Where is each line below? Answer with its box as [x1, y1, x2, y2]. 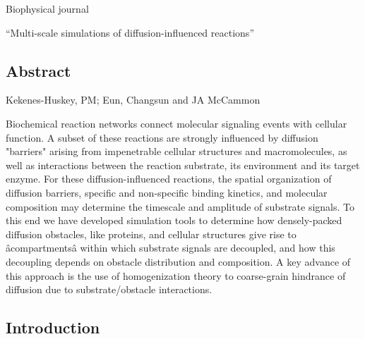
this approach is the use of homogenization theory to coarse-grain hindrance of [6, 268, 346, 283]
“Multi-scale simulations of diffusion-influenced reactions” [6, 25, 254, 39]
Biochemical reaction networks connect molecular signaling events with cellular [6, 116, 347, 130]
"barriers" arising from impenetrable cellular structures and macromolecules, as [6, 144, 347, 159]
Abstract [6, 59, 71, 81]
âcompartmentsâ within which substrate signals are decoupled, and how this [6, 240, 335, 255]
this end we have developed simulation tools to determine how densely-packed [6, 213, 342, 228]
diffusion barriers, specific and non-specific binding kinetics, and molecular [6, 185, 328, 199]
